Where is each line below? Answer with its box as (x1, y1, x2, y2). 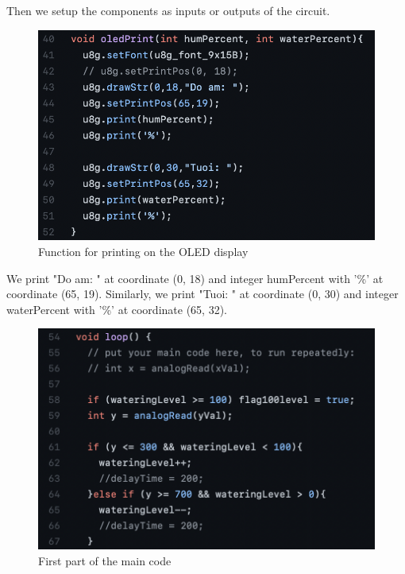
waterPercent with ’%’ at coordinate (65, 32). (6, 301, 227, 317)
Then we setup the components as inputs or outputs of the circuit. (6, 2, 330, 18)
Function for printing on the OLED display (38, 242, 249, 259)
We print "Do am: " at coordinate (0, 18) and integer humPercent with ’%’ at (6, 270, 384, 286)
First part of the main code (38, 552, 172, 568)
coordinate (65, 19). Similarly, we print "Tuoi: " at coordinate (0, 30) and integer (6, 285, 399, 302)
